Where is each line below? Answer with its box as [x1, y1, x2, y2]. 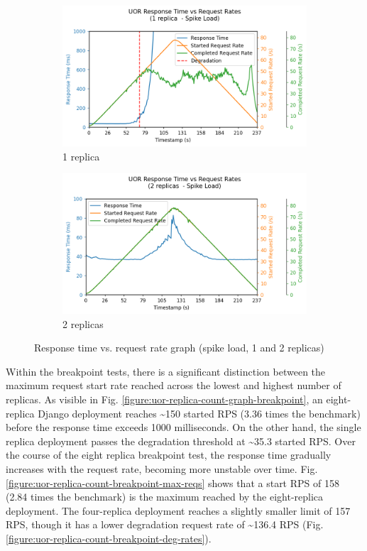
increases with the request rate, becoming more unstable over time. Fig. [6, 462, 318, 476]
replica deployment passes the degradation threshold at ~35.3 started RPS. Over [6, 433, 356, 448]
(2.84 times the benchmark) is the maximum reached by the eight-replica [6, 489, 324, 504]
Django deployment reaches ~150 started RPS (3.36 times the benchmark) [38, 405, 361, 420]
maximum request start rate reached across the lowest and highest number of [6, 378, 341, 393]
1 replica [62, 148, 100, 163]
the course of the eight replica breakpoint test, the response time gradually [6, 447, 332, 462]
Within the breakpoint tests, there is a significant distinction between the [6, 364, 326, 378]
